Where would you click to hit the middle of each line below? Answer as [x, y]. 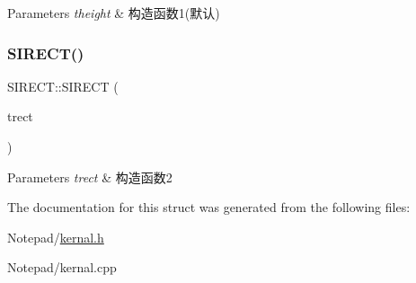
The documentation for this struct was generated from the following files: [209, 207]
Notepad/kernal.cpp [62, 267]
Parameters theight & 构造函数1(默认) [114, 13]
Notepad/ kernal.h [56, 237]
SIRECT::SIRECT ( [63, 86]
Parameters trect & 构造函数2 [90, 177]
